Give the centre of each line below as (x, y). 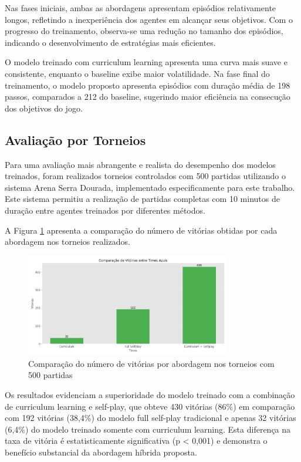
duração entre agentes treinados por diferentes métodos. (105, 210)
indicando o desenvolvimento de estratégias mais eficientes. (110, 42)
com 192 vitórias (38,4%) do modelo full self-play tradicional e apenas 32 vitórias (150, 418)
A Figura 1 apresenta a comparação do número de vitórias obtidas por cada (141, 230)
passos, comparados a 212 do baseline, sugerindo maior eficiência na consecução (148, 97)
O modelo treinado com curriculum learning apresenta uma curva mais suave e (146, 62)
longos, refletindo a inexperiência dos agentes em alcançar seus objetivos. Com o (149, 19)
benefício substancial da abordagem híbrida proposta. (101, 452)
